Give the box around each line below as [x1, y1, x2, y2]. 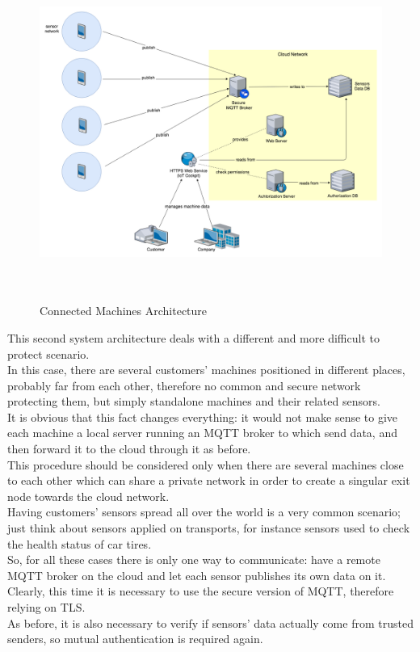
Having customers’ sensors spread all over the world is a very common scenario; [7, 503, 401, 520]
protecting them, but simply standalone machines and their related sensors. [7, 393, 380, 410]
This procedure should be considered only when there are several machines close [7, 456, 404, 473]
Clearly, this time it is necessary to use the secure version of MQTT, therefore [7, 583, 394, 599]
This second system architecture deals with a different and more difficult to [7, 329, 380, 346]
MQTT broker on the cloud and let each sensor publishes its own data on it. [7, 566, 386, 583]
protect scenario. [7, 345, 90, 362]
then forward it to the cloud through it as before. [7, 440, 251, 457]
